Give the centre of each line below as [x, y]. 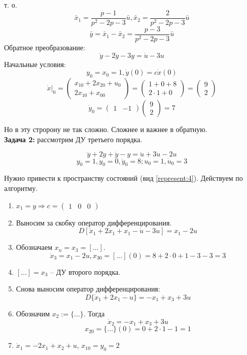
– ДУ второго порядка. [85, 271]
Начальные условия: [35, 64]
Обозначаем [34, 247]
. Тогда [94, 313]
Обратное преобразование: [45, 47]
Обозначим [33, 313]
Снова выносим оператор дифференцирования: [88, 289]
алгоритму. [21, 188]
